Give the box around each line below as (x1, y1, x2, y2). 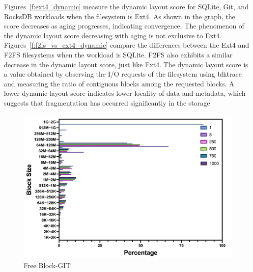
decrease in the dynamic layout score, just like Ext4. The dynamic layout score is (4, 59, 248, 69)
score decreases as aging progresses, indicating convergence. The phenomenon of (4, 21, 245, 31)
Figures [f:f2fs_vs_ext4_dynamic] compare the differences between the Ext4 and (4, 40, 249, 50)
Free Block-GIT (24, 260, 71, 270)
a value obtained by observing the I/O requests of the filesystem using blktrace (4, 69, 242, 79)
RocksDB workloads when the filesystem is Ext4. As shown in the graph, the (4, 11, 235, 21)
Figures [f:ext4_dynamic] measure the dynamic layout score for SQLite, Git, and (4, 1, 249, 11)
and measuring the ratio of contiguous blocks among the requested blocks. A (4, 78, 234, 88)
